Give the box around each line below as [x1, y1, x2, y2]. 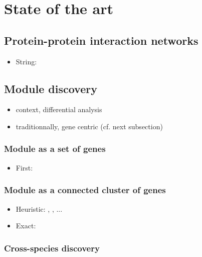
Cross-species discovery [4, 241, 100, 254]
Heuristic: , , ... [16, 203, 63, 214]
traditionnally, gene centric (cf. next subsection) [16, 121, 163, 131]
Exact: [16, 220, 36, 231]
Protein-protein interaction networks [4, 32, 198, 48]
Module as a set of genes [4, 142, 106, 155]
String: [16, 56, 37, 66]
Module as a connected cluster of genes [4, 184, 166, 196]
